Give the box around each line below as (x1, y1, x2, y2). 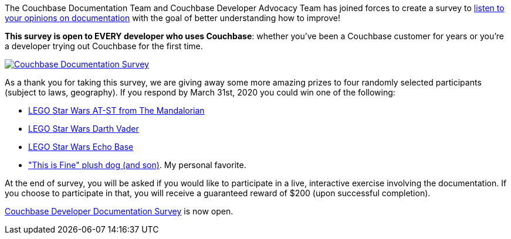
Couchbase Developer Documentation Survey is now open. (5, 206, 233, 216)
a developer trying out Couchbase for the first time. (5, 41, 203, 51)
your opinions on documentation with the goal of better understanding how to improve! (5, 13, 340, 23)
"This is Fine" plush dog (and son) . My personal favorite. (28, 160, 246, 170)
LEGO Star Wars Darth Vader (28, 124, 139, 134)
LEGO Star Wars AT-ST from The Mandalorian (28, 105, 205, 115)
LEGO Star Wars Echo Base (28, 142, 134, 152)
